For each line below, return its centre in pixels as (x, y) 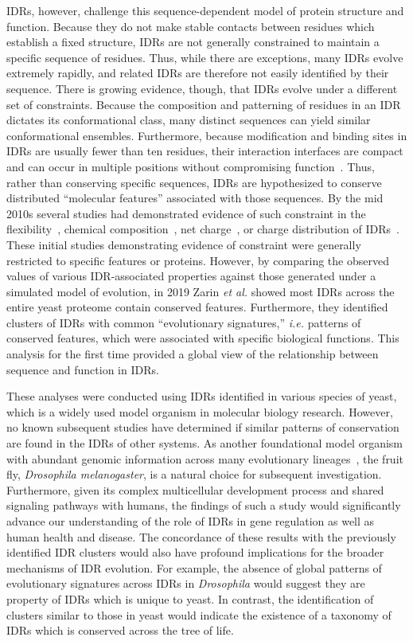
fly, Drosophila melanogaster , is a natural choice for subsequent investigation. (194, 474)
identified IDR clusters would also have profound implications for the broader (195, 552)
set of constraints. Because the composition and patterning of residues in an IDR (204, 104)
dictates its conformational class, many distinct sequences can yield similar (189, 120)
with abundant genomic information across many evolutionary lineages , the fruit (205, 458)
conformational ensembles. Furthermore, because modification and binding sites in (207, 135)
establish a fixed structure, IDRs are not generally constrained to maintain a (193, 42)
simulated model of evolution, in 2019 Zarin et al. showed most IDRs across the (201, 291)
